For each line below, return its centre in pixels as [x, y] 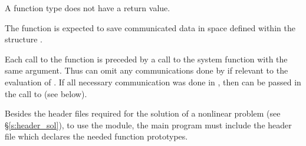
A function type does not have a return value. [88, 8]
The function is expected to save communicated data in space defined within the [150, 27]
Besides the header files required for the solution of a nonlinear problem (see [143, 113]
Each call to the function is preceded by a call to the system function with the [146, 59]
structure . [24, 39]
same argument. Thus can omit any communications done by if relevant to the [147, 70]
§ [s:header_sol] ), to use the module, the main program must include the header [148, 125]
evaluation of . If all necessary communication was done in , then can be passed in [153, 82]
